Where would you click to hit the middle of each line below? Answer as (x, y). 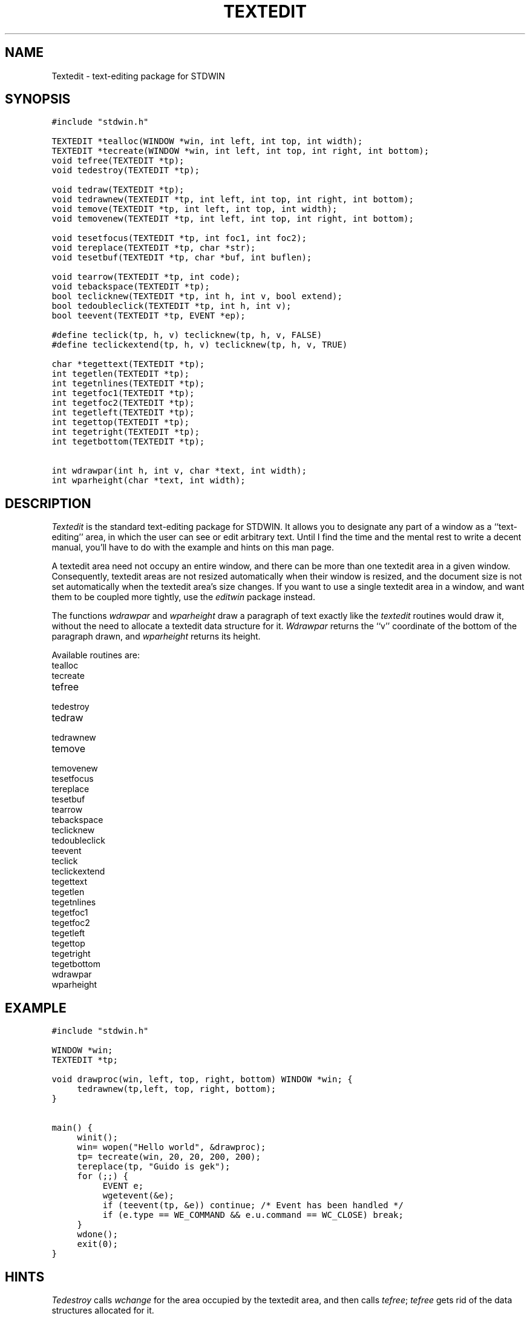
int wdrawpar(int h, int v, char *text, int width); (179, 471)
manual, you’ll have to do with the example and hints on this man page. (193, 547)
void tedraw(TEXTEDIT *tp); (118, 190)
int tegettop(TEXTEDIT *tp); (120, 422)
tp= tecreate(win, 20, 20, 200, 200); (169, 1157)
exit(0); (97, 1244)
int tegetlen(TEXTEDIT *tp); (120, 374)
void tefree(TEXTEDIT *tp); (118, 161)
